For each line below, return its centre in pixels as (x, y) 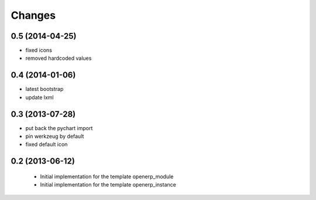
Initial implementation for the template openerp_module (107, 177)
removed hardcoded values (59, 58)
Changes (33, 15)
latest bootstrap (44, 89)
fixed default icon (47, 144)
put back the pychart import (59, 128)
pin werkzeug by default (55, 136)
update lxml (39, 97)
